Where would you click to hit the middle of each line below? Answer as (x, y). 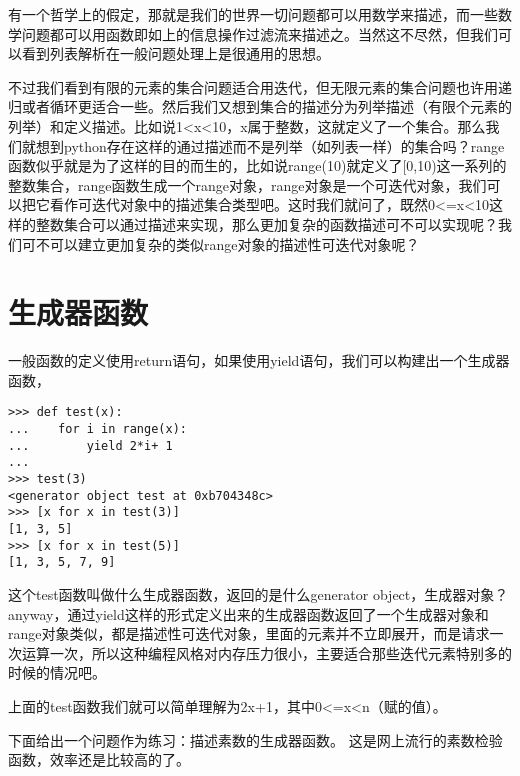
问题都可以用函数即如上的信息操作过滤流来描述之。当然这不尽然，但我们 (259, 33)
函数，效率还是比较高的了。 (99, 759)
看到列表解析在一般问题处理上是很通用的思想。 (175, 53)
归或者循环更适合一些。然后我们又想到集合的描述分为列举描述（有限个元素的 (260, 106)
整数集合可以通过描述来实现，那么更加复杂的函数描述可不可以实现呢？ (266, 223)
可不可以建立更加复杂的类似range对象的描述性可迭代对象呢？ (220, 243)
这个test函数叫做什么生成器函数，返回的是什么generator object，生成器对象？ (258, 594)
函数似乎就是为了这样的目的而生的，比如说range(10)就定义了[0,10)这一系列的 (257, 165)
